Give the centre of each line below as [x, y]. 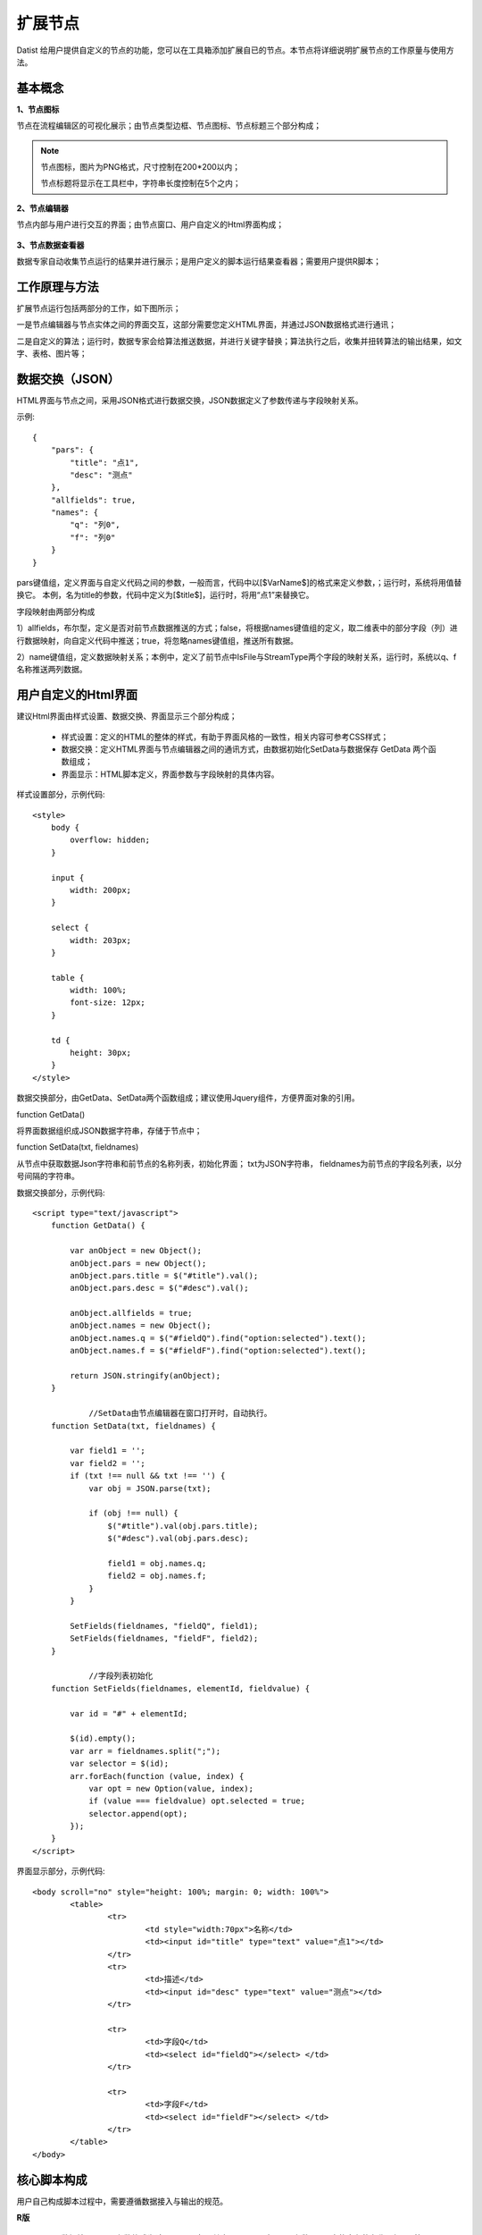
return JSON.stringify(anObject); [145, 1376]
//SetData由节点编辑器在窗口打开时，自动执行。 [180, 1413]
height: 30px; [101, 1053]
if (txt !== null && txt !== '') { [148, 1476]
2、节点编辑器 [42, 208]
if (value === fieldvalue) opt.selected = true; [197, 1801]
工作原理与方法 [58, 287]
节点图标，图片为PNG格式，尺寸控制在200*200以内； [141, 167]
